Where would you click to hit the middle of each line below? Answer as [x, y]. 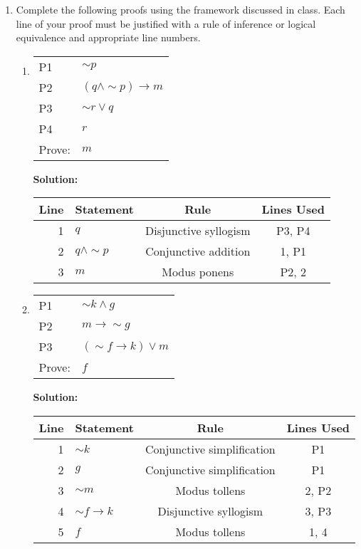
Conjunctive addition [198, 251]
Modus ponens [198, 272]
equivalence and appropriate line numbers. [108, 37]
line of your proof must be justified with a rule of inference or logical [166, 23]
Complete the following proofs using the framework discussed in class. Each [180, 9]
